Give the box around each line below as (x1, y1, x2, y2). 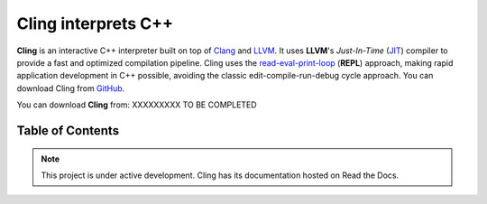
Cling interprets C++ (16, 14, 174, 33)
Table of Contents (16, 123, 120, 138)
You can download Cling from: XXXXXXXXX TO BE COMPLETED (16, 99, 257, 110)
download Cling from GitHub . (16, 82, 125, 94)
